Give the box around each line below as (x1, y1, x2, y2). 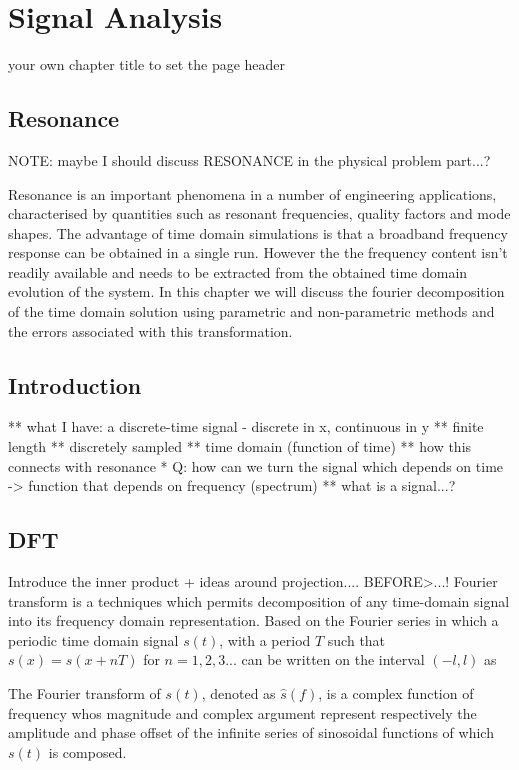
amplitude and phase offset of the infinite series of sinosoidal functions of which (8, 722, 494, 743)
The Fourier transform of (8, 683, 161, 704)
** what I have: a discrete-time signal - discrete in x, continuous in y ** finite (8, 416, 484, 437)
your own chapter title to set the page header (8, 54, 286, 75)
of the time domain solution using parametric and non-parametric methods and (8, 301, 495, 322)
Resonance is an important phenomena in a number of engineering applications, (8, 183, 497, 204)
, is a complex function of (318, 683, 474, 704)
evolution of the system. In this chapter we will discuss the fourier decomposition (8, 281, 505, 302)
